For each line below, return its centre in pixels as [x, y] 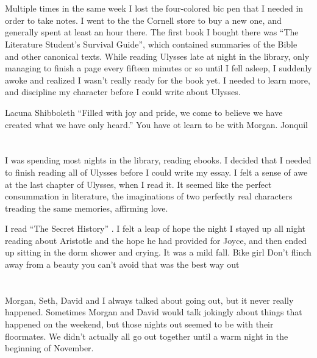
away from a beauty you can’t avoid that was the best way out [122, 264]
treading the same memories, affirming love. [87, 208]
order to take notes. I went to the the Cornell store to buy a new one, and [143, 20]
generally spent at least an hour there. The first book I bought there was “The [152, 32]
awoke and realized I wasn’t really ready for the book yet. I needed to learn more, [158, 80]
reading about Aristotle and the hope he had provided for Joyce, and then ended [156, 240]
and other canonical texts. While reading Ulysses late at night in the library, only [157, 56]
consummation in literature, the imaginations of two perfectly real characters [149, 196]
